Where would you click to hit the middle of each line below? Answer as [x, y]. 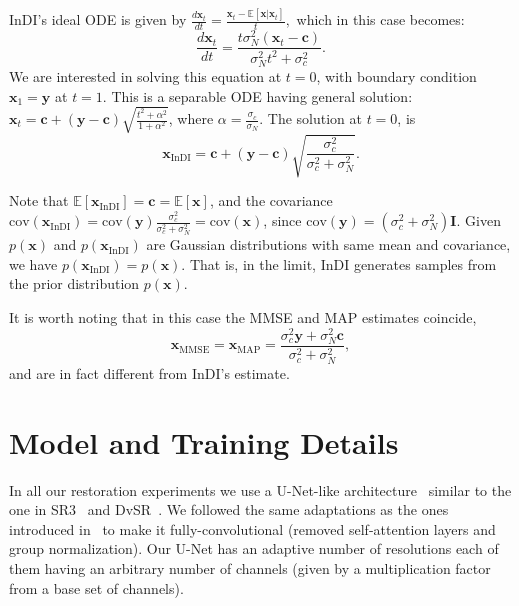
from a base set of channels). [96, 587]
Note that [39, 200]
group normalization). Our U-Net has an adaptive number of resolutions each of [254, 548]
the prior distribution [74, 283]
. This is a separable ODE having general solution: [257, 95]
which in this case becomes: [380, 19]
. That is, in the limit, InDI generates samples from [339, 263]
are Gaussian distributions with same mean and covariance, [328, 244]
